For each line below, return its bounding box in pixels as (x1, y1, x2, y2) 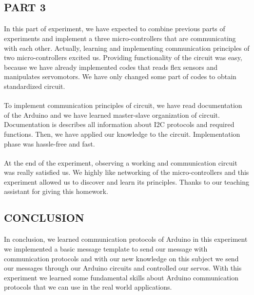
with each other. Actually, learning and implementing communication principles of (4, 42, 250, 53)
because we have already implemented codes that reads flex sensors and (4, 62, 218, 72)
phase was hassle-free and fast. (4, 138, 95, 148)
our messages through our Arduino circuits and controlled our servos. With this (4, 263, 242, 273)
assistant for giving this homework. (4, 186, 108, 196)
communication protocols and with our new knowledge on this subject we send (4, 253, 239, 263)
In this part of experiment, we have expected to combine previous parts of (4, 23, 225, 34)
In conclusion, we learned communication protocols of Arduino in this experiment (4, 234, 248, 244)
